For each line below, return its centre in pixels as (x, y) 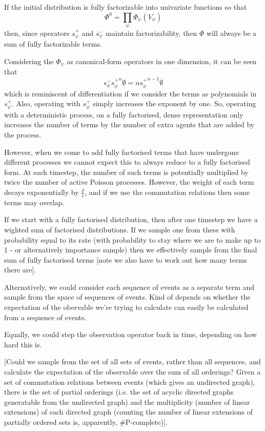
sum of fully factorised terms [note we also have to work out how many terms (126, 259)
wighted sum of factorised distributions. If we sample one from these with (120, 229)
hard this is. (23, 344)
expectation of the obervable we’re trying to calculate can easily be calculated (126, 307)
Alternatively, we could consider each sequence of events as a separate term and (129, 287)
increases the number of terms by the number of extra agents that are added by (129, 124)
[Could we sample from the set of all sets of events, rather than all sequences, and (132, 361)
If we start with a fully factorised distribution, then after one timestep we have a (131, 219)
